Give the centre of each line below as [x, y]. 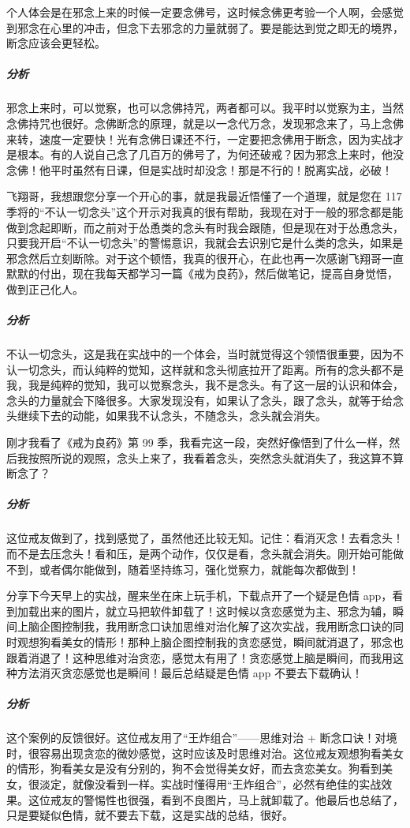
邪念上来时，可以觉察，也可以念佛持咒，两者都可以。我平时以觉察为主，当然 [205, 108]
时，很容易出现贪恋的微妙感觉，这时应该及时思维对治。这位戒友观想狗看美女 [205, 753]
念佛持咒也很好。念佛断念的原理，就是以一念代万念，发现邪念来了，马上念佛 [205, 123]
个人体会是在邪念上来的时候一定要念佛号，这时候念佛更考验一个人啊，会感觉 [205, 12]
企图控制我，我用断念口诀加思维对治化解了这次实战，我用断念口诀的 [216, 626]
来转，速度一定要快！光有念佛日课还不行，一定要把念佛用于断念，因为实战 [199, 139]
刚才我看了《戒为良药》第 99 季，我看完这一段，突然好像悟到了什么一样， [198, 442]
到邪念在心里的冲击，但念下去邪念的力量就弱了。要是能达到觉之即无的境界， [205, 27]
